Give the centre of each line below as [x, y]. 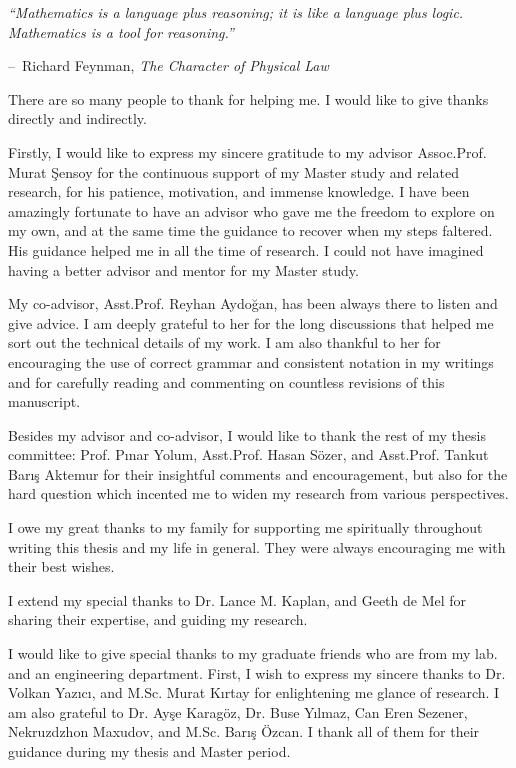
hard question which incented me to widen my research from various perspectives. [258, 493]
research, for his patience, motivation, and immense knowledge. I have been [239, 191]
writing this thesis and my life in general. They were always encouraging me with [257, 546]
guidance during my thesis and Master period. [149, 751]
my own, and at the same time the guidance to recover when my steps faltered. [250, 230]
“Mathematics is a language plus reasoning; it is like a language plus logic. [236, 12]
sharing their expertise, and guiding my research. [158, 619]
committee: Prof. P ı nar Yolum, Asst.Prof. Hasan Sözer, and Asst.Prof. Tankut [248, 454]
